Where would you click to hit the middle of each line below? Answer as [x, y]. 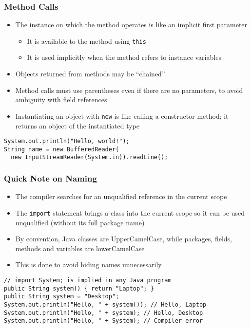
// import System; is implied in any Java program [88, 280]
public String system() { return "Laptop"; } [79, 288]
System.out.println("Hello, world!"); [67, 141]
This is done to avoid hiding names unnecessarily [88, 264]
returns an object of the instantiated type [77, 125]
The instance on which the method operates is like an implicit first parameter [131, 25]
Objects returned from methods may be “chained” [90, 74]
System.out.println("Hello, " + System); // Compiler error [104, 321]
